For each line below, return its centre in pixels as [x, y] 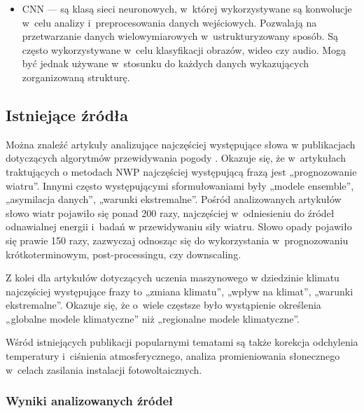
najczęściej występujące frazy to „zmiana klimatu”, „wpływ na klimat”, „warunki [180, 291]
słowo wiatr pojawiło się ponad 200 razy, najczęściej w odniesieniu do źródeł [170, 212]
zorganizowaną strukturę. [76, 77]
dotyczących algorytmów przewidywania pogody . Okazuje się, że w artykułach [176, 158]
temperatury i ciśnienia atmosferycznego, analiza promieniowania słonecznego [173, 356]
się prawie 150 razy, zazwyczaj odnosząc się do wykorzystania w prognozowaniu [177, 240]
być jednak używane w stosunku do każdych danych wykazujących [166, 63]
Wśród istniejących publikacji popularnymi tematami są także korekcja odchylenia [182, 342]
